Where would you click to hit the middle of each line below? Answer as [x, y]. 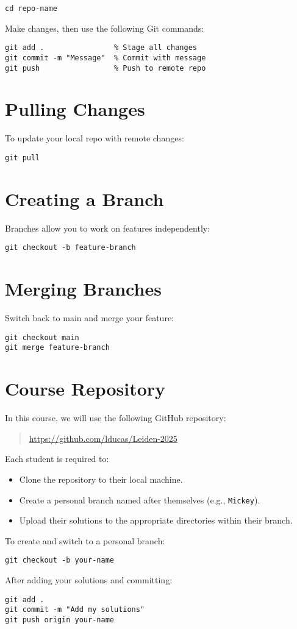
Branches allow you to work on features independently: [108, 228]
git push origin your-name [59, 620]
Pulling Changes [75, 109]
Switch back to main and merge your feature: [90, 318]
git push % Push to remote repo [106, 68]
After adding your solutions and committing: [89, 580]
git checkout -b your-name [59, 560]
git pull [23, 158]
